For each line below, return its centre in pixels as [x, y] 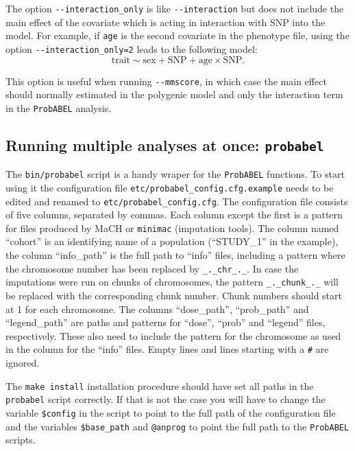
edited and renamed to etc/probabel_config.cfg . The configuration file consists [177, 201]
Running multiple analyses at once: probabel [165, 144]
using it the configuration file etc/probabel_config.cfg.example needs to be [170, 187]
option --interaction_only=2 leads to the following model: [132, 48]
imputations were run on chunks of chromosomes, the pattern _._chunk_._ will [172, 282]
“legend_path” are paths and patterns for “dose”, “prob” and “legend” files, [166, 322]
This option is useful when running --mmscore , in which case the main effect [166, 81]
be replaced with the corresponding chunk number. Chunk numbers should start [174, 295]
